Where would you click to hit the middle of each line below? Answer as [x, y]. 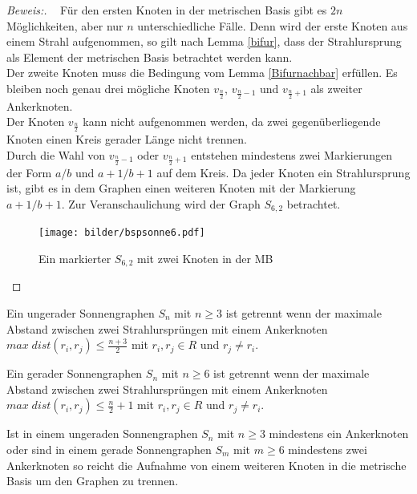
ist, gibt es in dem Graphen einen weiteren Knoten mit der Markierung [181, 188]
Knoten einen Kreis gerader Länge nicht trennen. [127, 139]
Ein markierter [75, 258]
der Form [29, 172]
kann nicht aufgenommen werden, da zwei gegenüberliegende [232, 121]
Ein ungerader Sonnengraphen [81, 312]
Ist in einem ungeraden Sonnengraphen [102, 433]
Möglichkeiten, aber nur [65, 25]
